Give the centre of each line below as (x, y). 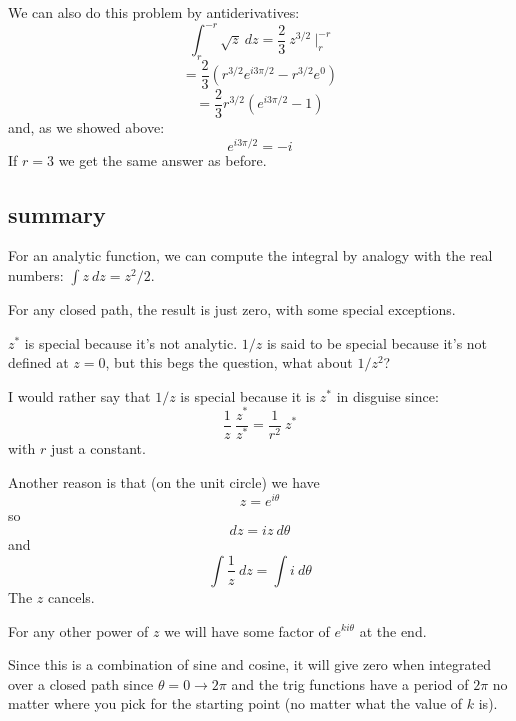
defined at (38, 362)
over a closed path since (81, 683)
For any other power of (78, 630)
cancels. (71, 596)
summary (57, 213)
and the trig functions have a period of (350, 683)
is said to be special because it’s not (377, 342)
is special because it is (248, 395)
